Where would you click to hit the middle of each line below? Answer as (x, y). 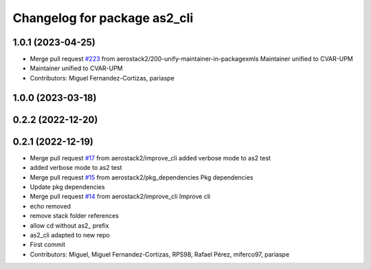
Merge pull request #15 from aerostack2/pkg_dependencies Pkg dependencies (142, 177)
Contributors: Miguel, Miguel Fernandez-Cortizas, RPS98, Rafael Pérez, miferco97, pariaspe (160, 254)
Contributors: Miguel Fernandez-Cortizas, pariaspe (102, 78)
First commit (47, 245)
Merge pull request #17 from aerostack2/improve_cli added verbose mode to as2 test (150, 158)
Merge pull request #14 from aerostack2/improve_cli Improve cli (120, 197)
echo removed (50, 206)
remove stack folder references (75, 216)
